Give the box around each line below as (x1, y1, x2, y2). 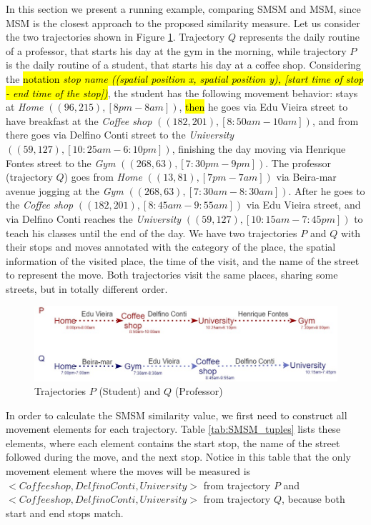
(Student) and (99, 384, 161, 399)
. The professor (265, 155, 331, 170)
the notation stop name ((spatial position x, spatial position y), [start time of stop (6, 71, 364, 86)
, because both (281, 491, 345, 506)
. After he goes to (288, 183, 365, 198)
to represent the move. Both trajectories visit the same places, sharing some (6, 267, 338, 282)
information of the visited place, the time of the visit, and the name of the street (6, 253, 360, 268)
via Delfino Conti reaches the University (6, 211, 182, 226)
